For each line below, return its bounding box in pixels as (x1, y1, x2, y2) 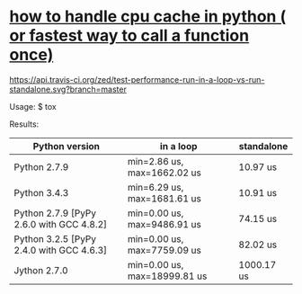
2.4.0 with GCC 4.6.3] (13, 244, 108, 256)
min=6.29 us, (127, 181, 184, 193)
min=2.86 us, (127, 155, 184, 167)
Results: (9, 119, 40, 129)
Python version (32, 139, 101, 152)
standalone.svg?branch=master (9, 84, 128, 94)
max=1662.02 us (127, 166, 202, 179)
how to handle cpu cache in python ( (9, 6, 287, 27)
